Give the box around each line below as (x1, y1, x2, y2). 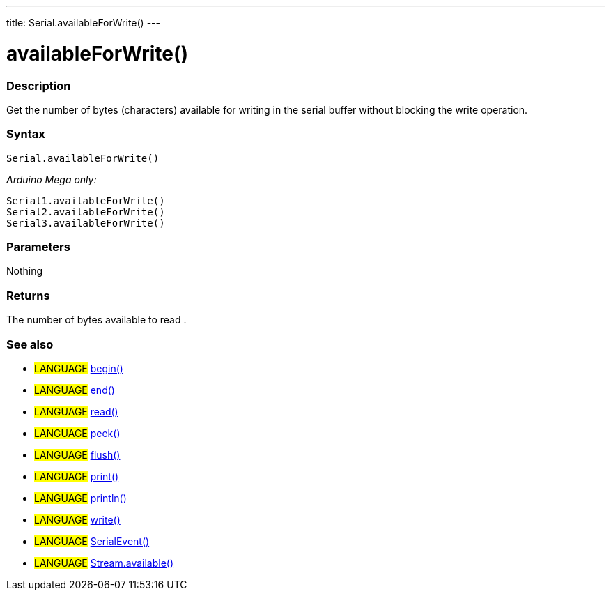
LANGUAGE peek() (34, 427, 121, 439)
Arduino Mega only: (6, 173, 97, 185)
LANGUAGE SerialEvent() (34, 535, 150, 547)
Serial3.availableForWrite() (6, 217, 165, 229)
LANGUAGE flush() (34, 448, 121, 461)
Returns (6, 288, 50, 303)
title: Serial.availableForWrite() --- (6, 17, 160, 29)
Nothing (6, 265, 43, 277)
